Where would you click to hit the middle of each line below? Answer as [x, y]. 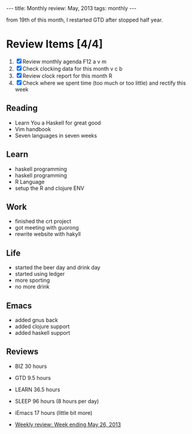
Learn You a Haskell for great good [58, 123]
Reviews [22, 352]
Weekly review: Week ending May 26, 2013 [68, 424]
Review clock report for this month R [67, 76]
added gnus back [36, 320]
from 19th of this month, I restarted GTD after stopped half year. [85, 20]
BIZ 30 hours [31, 366]
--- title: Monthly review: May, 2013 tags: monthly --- [71, 8]
